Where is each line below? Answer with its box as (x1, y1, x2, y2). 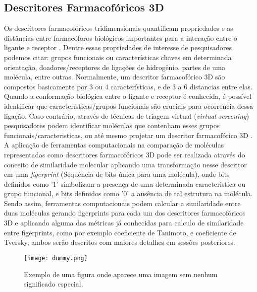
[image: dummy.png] (24, 254, 88, 262)
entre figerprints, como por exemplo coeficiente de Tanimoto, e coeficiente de (4, 227, 236, 237)
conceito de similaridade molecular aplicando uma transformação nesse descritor (4, 159, 247, 169)
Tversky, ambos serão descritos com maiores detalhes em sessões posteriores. (4, 237, 236, 247)
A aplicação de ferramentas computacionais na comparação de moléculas (4, 140, 224, 150)
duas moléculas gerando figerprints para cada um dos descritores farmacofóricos (4, 208, 246, 218)
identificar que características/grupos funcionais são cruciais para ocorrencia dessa (4, 100, 253, 111)
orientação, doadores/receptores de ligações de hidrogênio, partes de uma (4, 62, 225, 72)
